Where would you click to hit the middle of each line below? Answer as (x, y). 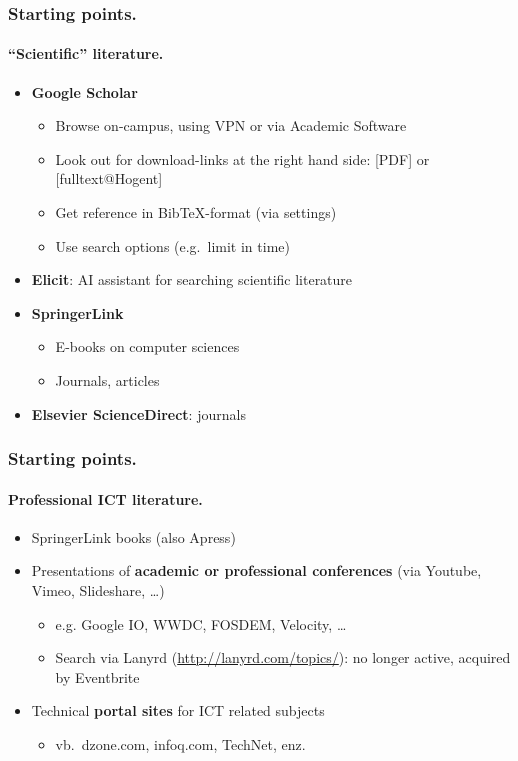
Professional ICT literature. (105, 498)
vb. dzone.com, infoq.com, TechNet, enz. (180, 743)
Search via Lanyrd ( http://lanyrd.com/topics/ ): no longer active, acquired (283, 657)
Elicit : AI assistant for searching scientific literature (192, 279)
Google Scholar (84, 91)
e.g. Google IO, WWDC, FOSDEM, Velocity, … (201, 623)
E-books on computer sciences (147, 346)
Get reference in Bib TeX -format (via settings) (196, 212)
